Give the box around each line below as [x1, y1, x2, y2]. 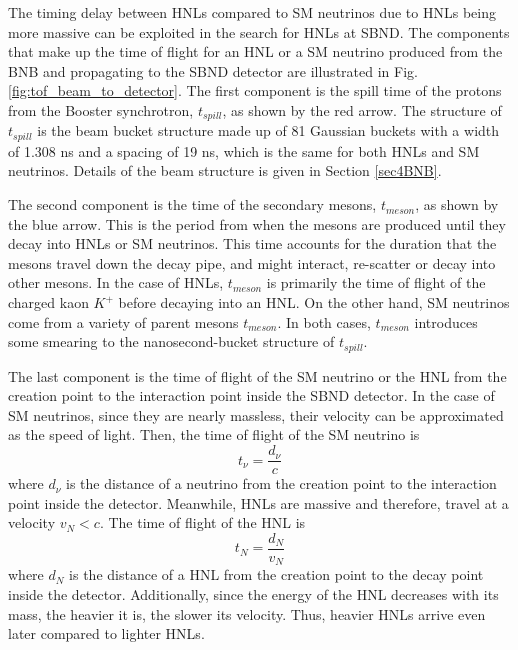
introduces [414, 311, 478, 332]
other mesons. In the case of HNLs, [8, 272, 224, 293]
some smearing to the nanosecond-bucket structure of [8, 331, 335, 352]
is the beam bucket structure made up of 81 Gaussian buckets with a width [37, 120, 500, 141]
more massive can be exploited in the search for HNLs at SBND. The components [8, 21, 510, 42]
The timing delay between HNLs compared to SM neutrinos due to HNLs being [8, 2, 496, 22]
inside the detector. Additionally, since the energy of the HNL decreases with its [8, 584, 499, 604]
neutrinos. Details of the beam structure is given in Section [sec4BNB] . [8, 160, 442, 181]
